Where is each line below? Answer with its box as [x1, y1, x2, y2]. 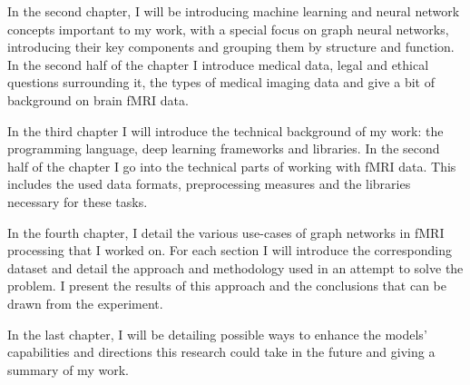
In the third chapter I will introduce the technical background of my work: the [7, 121, 444, 140]
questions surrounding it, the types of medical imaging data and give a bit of [7, 73, 435, 92]
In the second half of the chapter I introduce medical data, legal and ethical [7, 54, 429, 74]
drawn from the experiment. [7, 293, 163, 312]
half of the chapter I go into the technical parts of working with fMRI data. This [7, 156, 456, 175]
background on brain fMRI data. [7, 90, 189, 109]
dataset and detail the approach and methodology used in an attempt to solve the [7, 258, 464, 277]
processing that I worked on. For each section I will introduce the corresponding [7, 241, 452, 260]
